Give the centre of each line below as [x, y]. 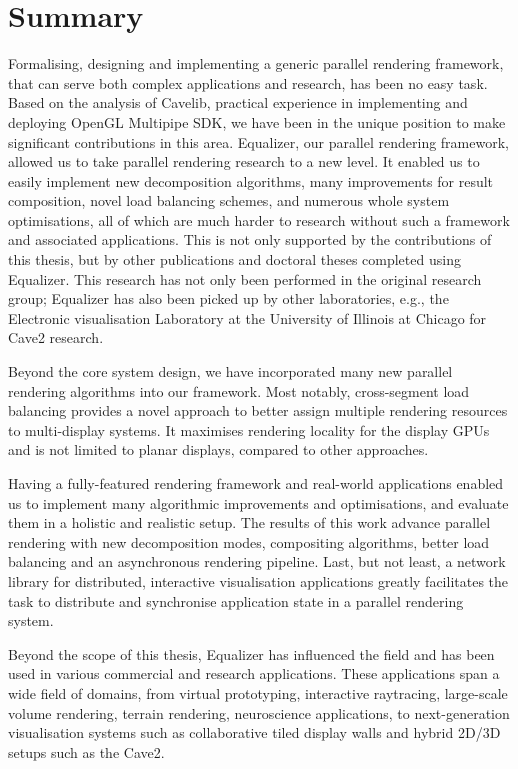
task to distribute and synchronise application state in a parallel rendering [236, 600]
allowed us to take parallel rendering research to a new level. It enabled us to [244, 161]
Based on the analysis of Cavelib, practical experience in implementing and [238, 102]
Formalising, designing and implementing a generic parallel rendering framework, [256, 63]
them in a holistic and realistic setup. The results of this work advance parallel [249, 522]
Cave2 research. [56, 337]
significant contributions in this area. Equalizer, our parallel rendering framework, [258, 141]
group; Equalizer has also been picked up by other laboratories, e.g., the [228, 298]
